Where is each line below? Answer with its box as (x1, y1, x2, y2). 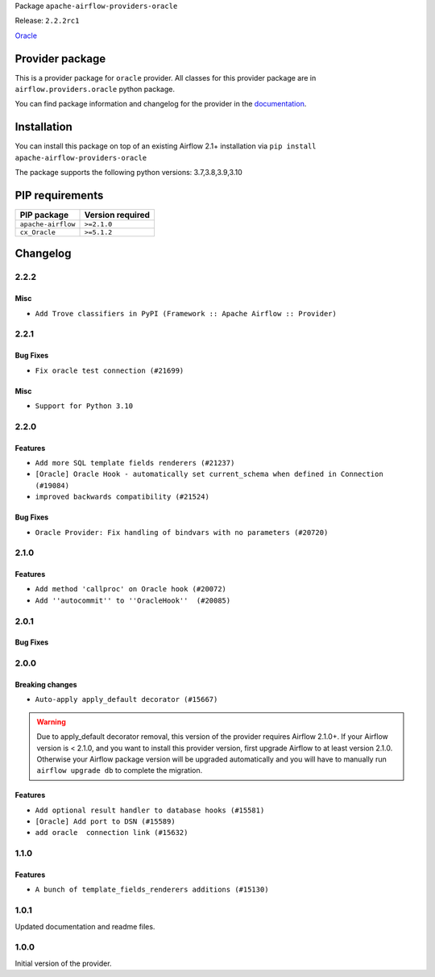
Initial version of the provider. (14, 958, 112, 968)
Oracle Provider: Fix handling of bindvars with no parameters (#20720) (35, 528, 329, 537)
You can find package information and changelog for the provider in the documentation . (14, 99, 307, 109)
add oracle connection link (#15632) (35, 828, 188, 837)
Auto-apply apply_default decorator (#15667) (35, 695, 218, 704)
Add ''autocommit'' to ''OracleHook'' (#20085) (35, 595, 231, 605)
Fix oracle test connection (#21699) (35, 365, 184, 375)
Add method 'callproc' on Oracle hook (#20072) (35, 585, 227, 594)
